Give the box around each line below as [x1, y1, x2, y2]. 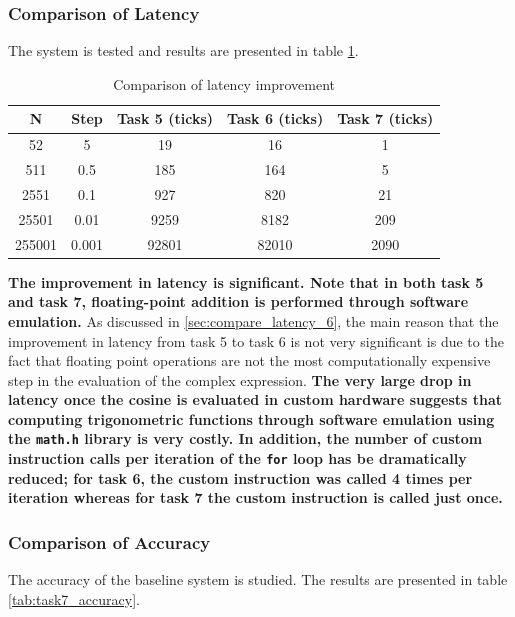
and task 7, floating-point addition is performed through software [8, 291, 469, 312]
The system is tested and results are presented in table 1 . [8, 40, 359, 61]
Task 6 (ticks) [227, 108, 324, 129]
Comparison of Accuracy [8, 529, 211, 554]
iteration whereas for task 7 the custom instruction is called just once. [8, 487, 503, 508]
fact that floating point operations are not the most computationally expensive [8, 350, 491, 371]
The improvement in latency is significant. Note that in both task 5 [8, 271, 484, 292]
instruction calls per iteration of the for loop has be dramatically [8, 448, 467, 469]
